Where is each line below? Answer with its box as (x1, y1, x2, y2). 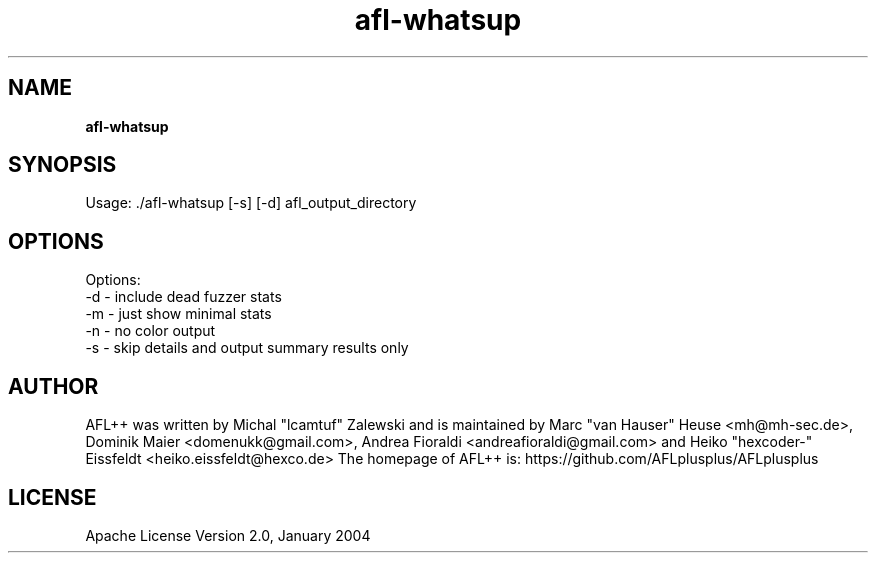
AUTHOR (8, 373, 99, 399)
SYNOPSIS (8, 152, 117, 178)
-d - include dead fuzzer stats (85, 288, 282, 306)
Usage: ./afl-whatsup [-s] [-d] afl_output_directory (85, 194, 417, 212)
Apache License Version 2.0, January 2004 (85, 526, 371, 544)
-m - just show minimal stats (85, 305, 272, 323)
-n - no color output (85, 322, 216, 340)
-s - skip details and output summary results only (85, 339, 409, 357)
